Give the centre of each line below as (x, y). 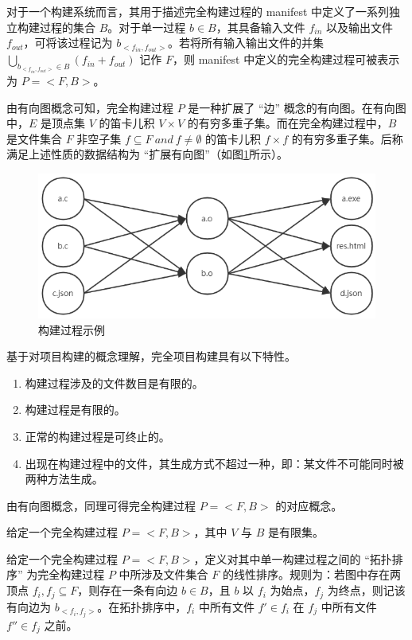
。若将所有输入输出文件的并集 (246, 43)
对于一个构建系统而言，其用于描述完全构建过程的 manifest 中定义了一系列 (198, 11)
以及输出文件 (360, 27)
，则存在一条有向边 (128, 590)
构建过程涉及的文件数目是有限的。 (114, 382)
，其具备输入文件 (260, 27)
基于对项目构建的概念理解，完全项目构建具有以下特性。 (151, 356)
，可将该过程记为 (68, 43)
